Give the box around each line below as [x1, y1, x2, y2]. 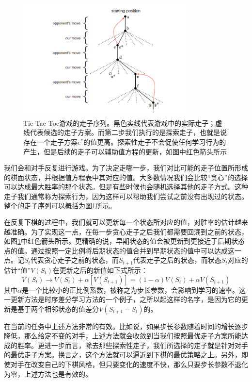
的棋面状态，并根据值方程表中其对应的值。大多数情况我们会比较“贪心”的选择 [4, 172, 248, 182]
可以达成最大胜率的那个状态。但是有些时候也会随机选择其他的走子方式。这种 [4, 182, 248, 192]
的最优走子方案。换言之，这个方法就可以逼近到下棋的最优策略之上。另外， [4, 349, 241, 360]
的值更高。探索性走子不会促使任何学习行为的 [83, 136, 226, 147]
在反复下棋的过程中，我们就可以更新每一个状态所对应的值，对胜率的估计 [4, 217, 235, 227]
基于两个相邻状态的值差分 [17, 303, 99, 314]
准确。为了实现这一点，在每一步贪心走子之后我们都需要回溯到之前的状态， [10, 226, 248, 236]
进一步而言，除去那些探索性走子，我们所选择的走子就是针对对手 [44, 340, 248, 350]
